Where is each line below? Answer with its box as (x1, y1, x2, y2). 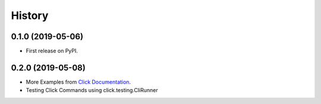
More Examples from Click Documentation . (26, 78, 131, 86)
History (11, 9, 49, 22)
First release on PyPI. (26, 48, 78, 55)
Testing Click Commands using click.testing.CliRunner (26, 87, 158, 94)
